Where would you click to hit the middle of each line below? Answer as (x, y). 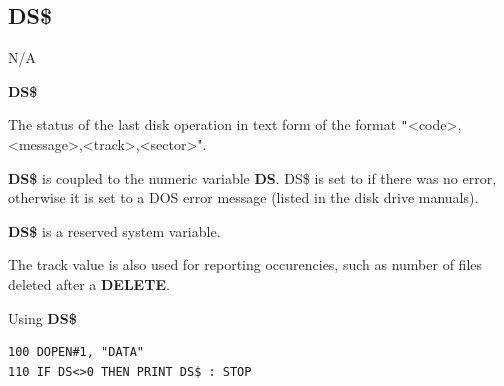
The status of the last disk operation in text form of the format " (208, 124)
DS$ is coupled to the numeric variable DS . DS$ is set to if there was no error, (252, 177)
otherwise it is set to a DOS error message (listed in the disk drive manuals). (243, 197)
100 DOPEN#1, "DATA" (76, 352)
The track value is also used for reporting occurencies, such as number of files (245, 264)
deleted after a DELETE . (89, 284)
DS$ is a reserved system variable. (114, 230)
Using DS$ (42, 317)
